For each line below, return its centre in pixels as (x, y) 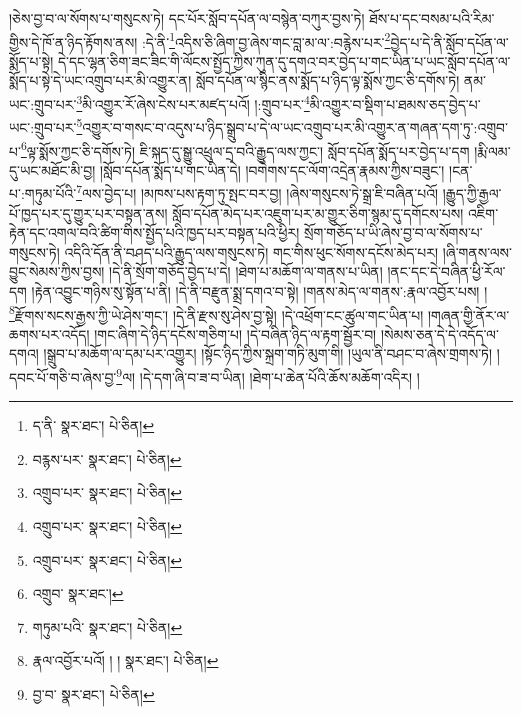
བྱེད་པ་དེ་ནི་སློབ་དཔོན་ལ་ (449, 41)
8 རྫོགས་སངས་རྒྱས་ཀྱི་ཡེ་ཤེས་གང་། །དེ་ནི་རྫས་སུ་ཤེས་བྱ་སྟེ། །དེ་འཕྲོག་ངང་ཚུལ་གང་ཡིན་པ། (216, 313)
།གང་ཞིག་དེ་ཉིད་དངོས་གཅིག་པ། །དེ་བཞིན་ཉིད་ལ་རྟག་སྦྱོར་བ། (235, 333)
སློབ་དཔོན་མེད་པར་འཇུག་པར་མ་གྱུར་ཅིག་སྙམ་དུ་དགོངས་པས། (318, 212)
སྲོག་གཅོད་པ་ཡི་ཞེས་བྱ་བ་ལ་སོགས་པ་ (393, 232)
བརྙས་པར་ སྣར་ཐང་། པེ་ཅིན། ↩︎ (107, 458)
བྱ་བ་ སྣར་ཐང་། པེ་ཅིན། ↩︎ (93, 694)
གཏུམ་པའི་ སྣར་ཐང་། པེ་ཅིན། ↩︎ (107, 626)
